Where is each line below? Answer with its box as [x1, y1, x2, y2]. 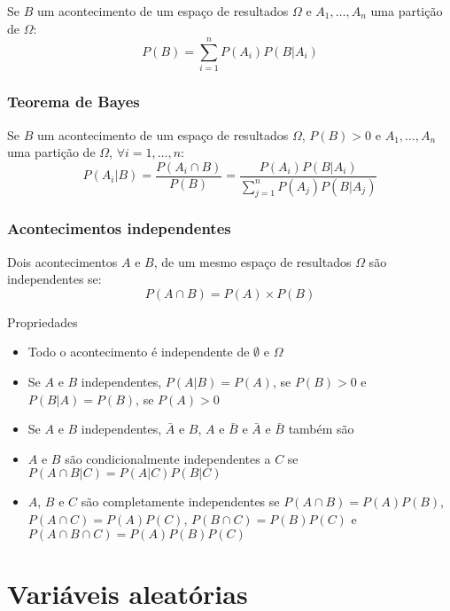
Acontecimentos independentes [7, 217, 231, 239]
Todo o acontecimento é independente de [27, 342, 250, 361]
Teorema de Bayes [7, 90, 140, 113]
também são [288, 419, 354, 438]
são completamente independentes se [81, 492, 280, 511]
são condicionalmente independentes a [65, 449, 271, 467]
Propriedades [7, 312, 78, 331]
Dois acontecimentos [7, 252, 118, 270]
